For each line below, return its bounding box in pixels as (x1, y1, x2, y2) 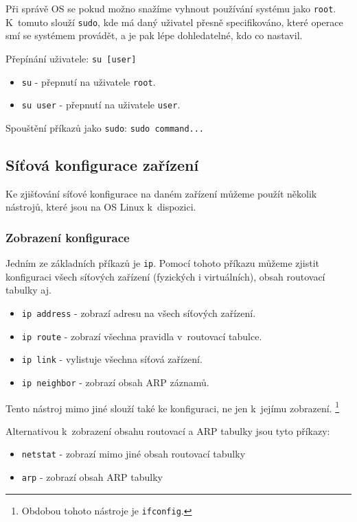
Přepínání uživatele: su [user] (5, 51, 137, 65)
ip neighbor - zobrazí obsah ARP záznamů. (21, 375, 209, 389)
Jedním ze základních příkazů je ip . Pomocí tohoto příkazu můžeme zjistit (5, 256, 320, 270)
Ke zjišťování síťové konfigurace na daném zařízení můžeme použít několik (5, 186, 317, 200)
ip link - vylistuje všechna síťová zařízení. (21, 352, 203, 366)
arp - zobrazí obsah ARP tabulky (21, 470, 163, 484)
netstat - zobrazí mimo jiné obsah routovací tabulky (21, 447, 246, 461)
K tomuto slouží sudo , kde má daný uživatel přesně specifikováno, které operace (5, 14, 343, 29)
